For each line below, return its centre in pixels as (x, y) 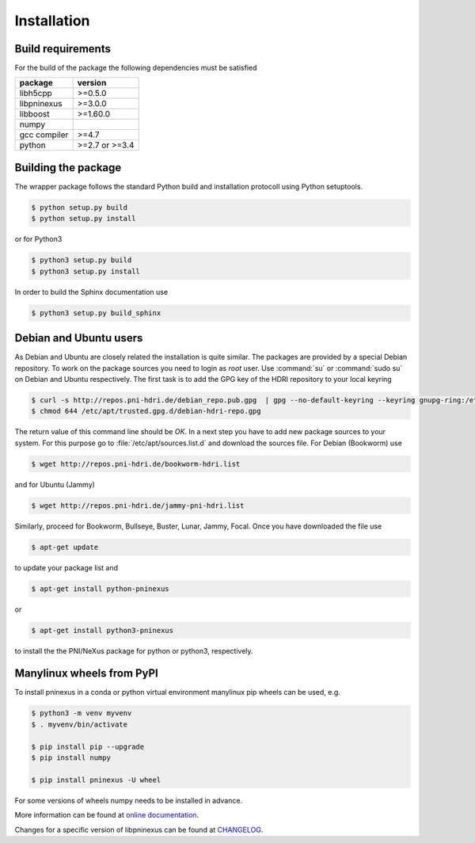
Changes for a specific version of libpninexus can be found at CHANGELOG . (139, 830)
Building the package (68, 168)
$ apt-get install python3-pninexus (103, 630)
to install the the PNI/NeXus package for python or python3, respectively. (134, 650)
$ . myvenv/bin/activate (80, 724)
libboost (34, 114)
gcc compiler (44, 135)
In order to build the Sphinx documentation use (91, 292)
